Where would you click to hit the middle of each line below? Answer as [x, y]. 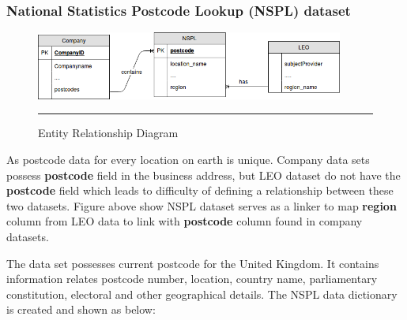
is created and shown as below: [81, 309]
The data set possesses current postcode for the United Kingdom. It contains [193, 263]
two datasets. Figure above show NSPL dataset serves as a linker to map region [202, 205]
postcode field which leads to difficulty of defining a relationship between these [200, 190]
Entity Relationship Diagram [108, 133]
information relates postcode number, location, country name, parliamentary [192, 279]
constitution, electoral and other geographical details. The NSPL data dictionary [202, 294]
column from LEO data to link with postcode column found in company [185, 221]
